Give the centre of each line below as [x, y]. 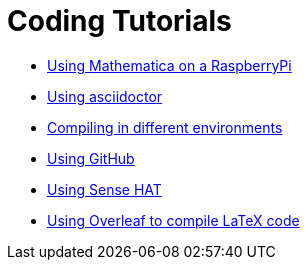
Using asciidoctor [105, 96]
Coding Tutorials [119, 21]
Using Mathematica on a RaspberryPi [169, 65]
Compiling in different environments [165, 127]
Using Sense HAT [104, 189]
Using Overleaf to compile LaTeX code [173, 220]
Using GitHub [91, 158]
